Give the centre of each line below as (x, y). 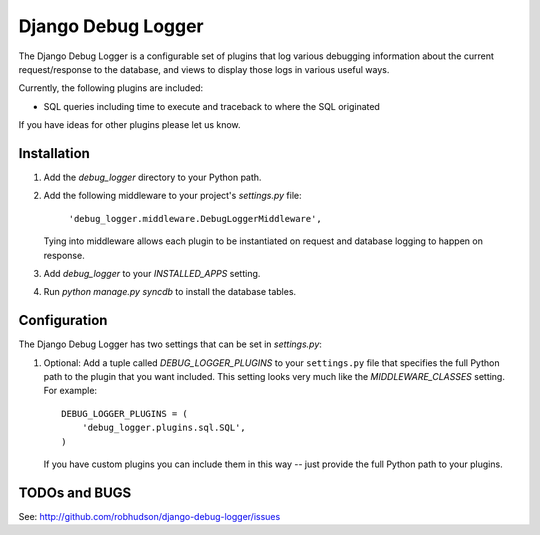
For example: (70, 391)
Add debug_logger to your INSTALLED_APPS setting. (152, 273)
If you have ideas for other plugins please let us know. (129, 125)
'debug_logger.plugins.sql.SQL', (164, 428)
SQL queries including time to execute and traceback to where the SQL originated (211, 106)
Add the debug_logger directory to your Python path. (152, 177)
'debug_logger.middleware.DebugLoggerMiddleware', (195, 218)
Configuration (63, 320)
